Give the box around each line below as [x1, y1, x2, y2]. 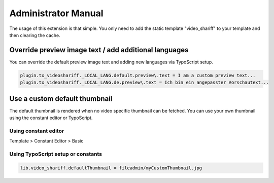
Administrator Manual [9, 8, 104, 19]
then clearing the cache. [9, 32, 60, 38]
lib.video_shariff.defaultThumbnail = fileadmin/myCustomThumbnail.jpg [20, 165, 202, 171]
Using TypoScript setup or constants [9, 151, 102, 158]
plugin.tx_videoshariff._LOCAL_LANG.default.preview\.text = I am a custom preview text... [20, 72, 256, 78]
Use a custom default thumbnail [9, 94, 113, 103]
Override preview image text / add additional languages [9, 46, 189, 54]
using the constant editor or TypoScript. [9, 115, 93, 121]
